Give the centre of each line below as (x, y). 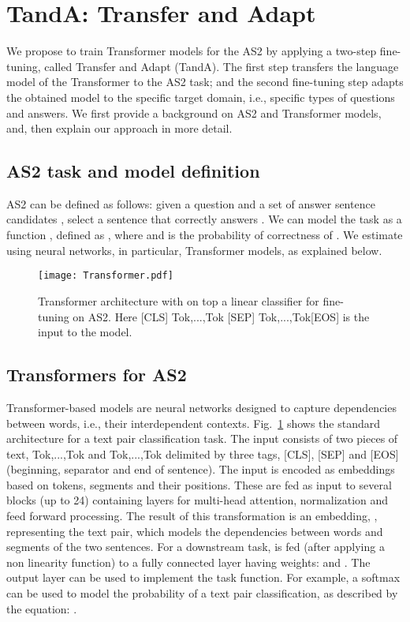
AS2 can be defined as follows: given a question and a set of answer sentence (191, 203)
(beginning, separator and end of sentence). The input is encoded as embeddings (201, 469)
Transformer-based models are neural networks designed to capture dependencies (201, 407)
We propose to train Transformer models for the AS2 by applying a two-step (192, 51)
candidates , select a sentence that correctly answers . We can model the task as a (204, 219)
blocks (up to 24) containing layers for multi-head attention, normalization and (198, 500)
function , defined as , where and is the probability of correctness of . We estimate (205, 235)
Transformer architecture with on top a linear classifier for (179, 300)
